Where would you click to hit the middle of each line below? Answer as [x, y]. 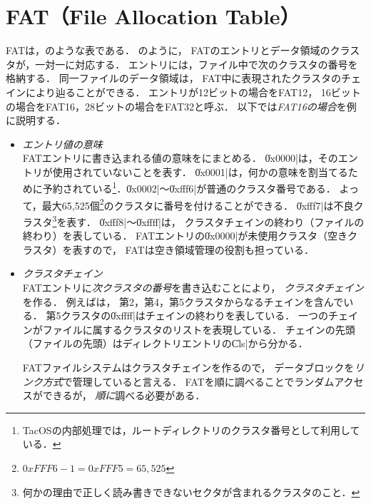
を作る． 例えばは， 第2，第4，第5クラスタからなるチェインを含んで [183, 301]
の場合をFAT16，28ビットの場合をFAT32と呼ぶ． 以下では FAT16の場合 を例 [181, 106]
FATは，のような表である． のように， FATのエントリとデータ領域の [168, 50]
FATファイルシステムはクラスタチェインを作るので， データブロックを [188, 367]
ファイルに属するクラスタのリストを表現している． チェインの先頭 [199, 329]
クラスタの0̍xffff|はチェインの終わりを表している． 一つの [195, 315]
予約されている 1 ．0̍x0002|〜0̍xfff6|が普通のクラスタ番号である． [189, 187]
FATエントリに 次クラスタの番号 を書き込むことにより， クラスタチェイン [193, 287]
